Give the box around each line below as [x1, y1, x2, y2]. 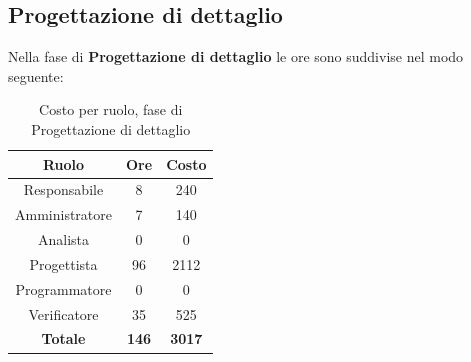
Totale [41, 328, 86, 349]
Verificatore [28, 303, 99, 324]
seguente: [8, 65, 64, 86]
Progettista [29, 253, 98, 274]
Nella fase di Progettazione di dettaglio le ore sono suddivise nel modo [8, 46, 464, 67]
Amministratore [15, 204, 112, 225]
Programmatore [15, 278, 112, 299]
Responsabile [23, 179, 104, 200]
